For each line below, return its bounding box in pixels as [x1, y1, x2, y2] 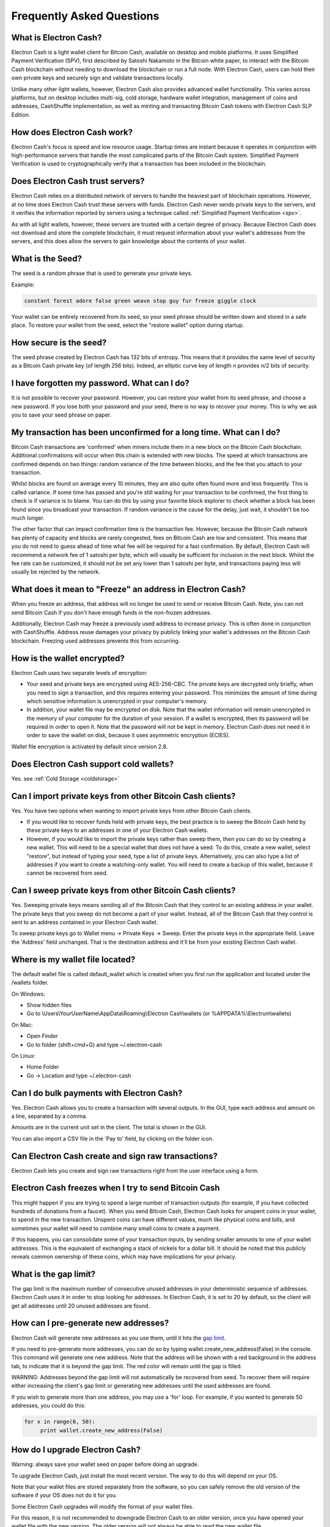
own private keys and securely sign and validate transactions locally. [11, 74, 185, 82]
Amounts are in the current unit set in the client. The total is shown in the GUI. [11, 1124, 207, 1131]
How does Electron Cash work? [11, 127, 133, 137]
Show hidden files [26, 1001, 72, 1008]
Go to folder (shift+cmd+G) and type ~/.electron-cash [26, 1041, 162, 1048]
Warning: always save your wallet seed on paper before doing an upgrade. [11, 1460, 199, 1468]
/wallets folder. [11, 979, 49, 986]
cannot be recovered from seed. [26, 869, 108, 876]
